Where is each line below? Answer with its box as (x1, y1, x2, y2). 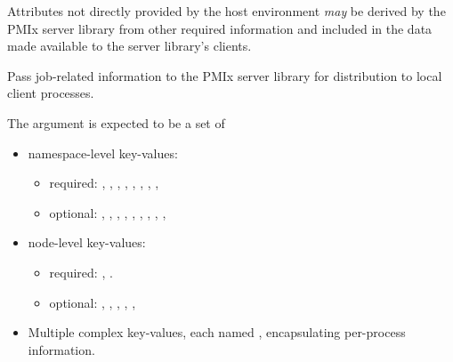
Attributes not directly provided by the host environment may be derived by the (7, 2, 446, 20)
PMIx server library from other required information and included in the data (7, 19, 433, 37)
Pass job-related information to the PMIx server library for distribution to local (7, 66, 442, 84)
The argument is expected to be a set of (7, 113, 225, 132)
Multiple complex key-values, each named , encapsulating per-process (28, 323, 406, 342)
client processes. (7, 84, 94, 102)
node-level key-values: (28, 233, 146, 252)
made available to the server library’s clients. (7, 36, 252, 55)
